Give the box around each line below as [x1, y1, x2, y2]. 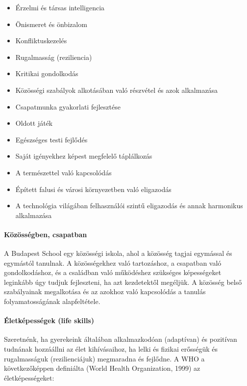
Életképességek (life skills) [4, 315, 94, 326]
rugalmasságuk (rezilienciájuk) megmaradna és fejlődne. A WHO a [4, 353, 205, 363]
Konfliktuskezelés [15, 35, 67, 46]
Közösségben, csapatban [4, 229, 87, 239]
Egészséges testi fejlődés [15, 134, 88, 144]
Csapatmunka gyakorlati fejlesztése [15, 101, 121, 111]
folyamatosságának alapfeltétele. [4, 296, 100, 306]
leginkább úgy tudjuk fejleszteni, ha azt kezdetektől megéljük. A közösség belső [4, 276, 242, 287]
